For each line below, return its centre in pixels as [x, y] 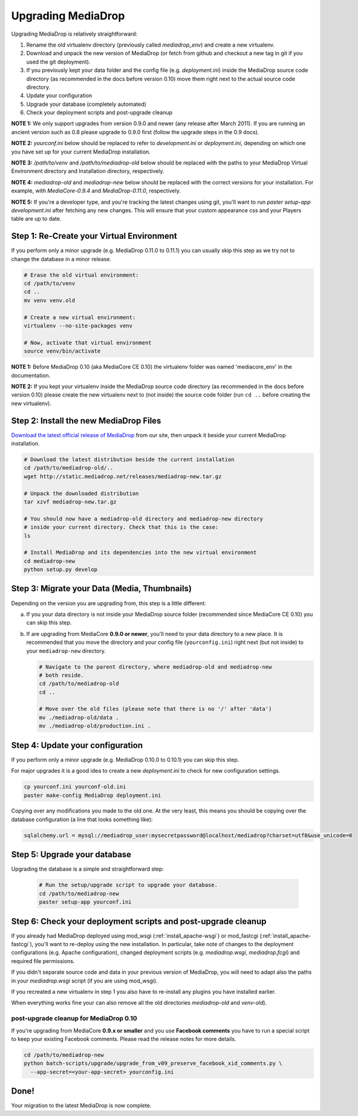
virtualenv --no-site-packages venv [78, 326]
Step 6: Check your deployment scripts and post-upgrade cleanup [139, 921]
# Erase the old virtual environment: [81, 275]
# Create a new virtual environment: [80, 317]
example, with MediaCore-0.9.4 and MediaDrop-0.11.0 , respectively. [96, 191]
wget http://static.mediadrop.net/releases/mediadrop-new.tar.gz [123, 476]
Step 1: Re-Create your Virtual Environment [94, 236]
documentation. [31, 375]
